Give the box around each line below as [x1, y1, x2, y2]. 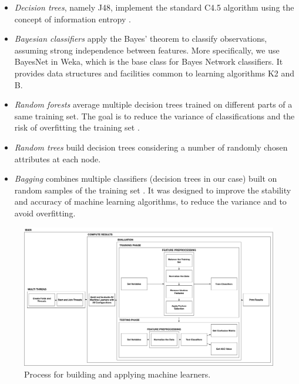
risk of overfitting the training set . [14, 121, 140, 133]
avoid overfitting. [14, 206, 76, 219]
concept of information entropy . [14, 12, 131, 25]
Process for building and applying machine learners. [24, 368, 211, 380]
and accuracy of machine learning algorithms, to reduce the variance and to [14, 195, 287, 208]
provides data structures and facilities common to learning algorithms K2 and [14, 66, 295, 79]
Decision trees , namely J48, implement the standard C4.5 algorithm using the [14, 1, 294, 13]
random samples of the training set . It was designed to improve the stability [14, 183, 291, 196]
